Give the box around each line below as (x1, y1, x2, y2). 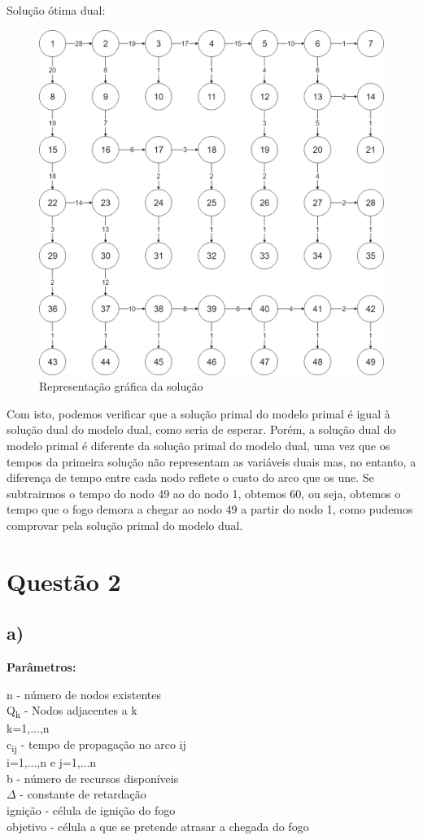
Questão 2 (7, 564, 121, 597)
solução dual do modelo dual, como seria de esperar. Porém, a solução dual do (7, 421, 396, 438)
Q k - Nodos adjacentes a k (7, 702, 137, 721)
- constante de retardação (20, 785, 146, 803)
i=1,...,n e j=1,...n (7, 754, 97, 771)
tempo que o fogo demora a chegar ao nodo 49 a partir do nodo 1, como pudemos (7, 501, 413, 518)
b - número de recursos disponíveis (7, 769, 179, 786)
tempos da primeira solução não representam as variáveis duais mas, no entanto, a (7, 453, 416, 470)
